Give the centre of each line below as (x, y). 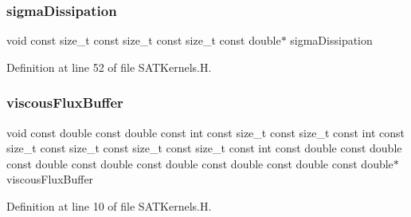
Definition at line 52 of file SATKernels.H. (109, 67)
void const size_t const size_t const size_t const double (144, 40)
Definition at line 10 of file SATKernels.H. (109, 206)
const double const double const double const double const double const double (200, 163)
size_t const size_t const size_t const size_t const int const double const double (204, 148)
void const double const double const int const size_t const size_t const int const (205, 132)
